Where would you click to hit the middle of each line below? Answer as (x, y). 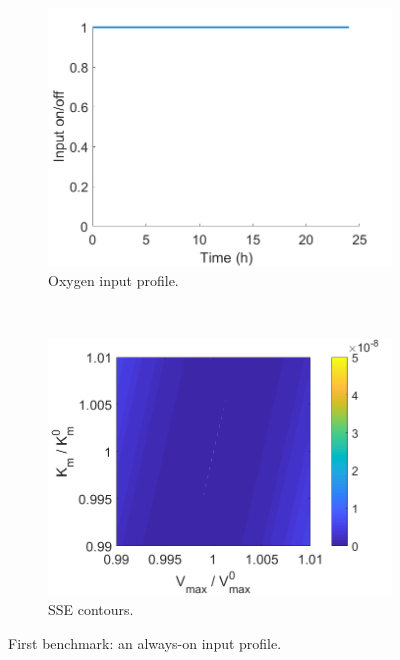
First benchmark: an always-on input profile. (145, 642)
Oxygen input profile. (113, 279)
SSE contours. (91, 609)
